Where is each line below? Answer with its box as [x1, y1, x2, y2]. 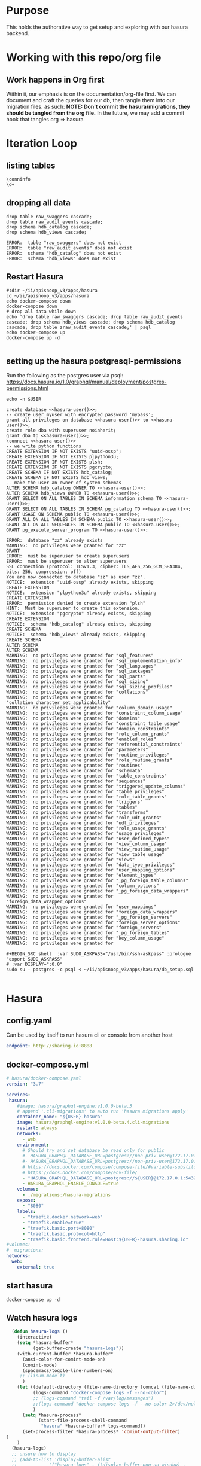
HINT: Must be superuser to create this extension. [6, 605, 141, 612]
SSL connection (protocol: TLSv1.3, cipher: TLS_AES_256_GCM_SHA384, [6, 563, 184, 570]
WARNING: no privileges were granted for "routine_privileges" [6, 752, 170, 758]
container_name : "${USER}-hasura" [17, 1114, 103, 1120]
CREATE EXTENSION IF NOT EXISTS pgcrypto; [6, 464, 114, 470]
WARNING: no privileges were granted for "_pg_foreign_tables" [6, 930, 170, 936]
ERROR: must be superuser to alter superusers [6, 559, 127, 565]
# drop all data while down [6, 309, 77, 315]
